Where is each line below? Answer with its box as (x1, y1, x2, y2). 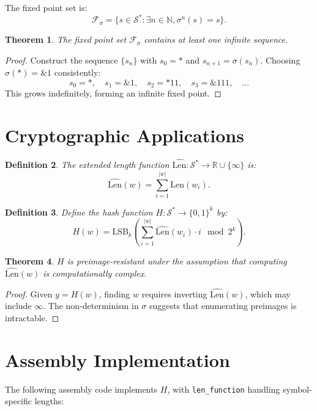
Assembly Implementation (5, 347, 230, 372)
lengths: (34, 395, 64, 407)
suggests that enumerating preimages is (149, 299, 297, 312)
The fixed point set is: (5, 1, 88, 13)
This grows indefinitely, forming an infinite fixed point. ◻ (5, 87, 222, 100)
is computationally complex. (43, 266, 147, 279)
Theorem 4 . (5, 255, 54, 267)
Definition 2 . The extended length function (5, 158, 170, 171)
